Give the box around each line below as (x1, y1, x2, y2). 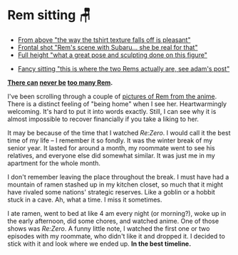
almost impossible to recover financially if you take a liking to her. (7, 115, 200, 123)
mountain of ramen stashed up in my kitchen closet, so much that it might (7, 180, 223, 189)
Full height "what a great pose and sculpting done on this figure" (17, 51, 208, 59)
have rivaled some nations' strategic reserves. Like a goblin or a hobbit (7, 187, 215, 196)
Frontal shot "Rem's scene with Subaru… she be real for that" (17, 43, 198, 51)
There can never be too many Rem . (7, 78, 113, 87)
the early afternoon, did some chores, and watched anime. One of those (7, 217, 219, 225)
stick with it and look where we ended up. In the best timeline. (7, 239, 192, 248)
